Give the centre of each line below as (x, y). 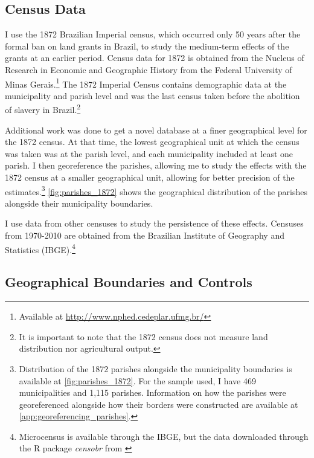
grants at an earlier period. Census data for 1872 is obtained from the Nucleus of (155, 58)
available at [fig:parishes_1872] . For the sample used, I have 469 (137, 380)
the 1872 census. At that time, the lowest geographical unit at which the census (152, 142)
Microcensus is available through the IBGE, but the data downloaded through (164, 436)
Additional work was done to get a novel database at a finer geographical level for (156, 130)
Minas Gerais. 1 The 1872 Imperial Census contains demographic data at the (146, 83)
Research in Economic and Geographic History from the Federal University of (149, 69)
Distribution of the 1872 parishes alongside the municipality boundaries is (155, 368)
